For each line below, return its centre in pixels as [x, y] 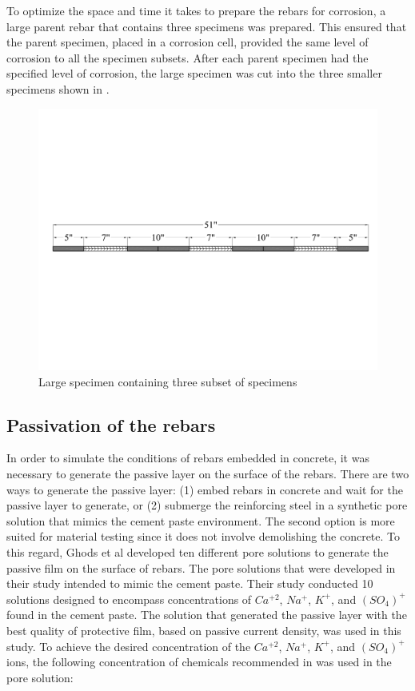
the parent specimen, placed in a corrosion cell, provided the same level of [188, 42]
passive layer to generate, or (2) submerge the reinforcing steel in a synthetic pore [207, 505]
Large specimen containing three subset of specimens [168, 381]
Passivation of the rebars [111, 424]
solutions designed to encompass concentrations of [129, 599]
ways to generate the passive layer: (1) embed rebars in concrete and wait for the [205, 489]
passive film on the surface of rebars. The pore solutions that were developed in [201, 567]
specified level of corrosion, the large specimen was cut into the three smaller [194, 73]
